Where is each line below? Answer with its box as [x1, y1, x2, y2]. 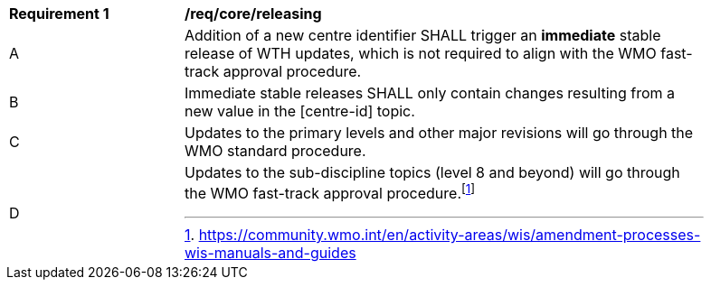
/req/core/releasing [185, 5, 322, 23]
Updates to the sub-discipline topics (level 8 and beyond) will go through [185, 163, 680, 181]
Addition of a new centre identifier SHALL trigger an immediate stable [185, 26, 661, 44]
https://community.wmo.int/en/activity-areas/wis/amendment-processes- [198, 226, 701, 245]
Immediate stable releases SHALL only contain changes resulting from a [185, 84, 676, 102]
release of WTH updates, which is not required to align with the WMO [185, 44, 657, 62]
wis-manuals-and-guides [185, 244, 356, 263]
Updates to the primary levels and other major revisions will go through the [185, 124, 694, 142]
